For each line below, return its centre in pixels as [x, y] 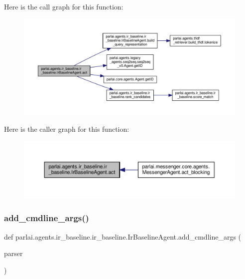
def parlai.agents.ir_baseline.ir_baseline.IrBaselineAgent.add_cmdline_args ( [123, 236]
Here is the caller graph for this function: [67, 129]
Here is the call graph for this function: [64, 6]
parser [13, 253]
